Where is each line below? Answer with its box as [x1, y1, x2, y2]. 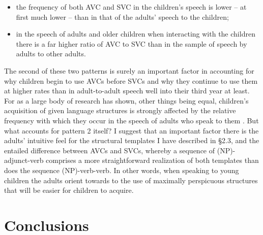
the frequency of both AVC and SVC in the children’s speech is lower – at [16, 2, 247, 12]
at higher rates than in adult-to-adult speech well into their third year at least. [4, 85, 250, 96]
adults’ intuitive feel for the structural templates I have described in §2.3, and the [4, 135, 259, 146]
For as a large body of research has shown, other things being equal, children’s [4, 95, 249, 106]
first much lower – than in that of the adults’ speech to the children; [16, 11, 229, 22]
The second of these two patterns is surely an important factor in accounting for [4, 65, 254, 76]
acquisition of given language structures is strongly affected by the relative [4, 105, 236, 116]
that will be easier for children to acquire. [4, 185, 134, 195]
